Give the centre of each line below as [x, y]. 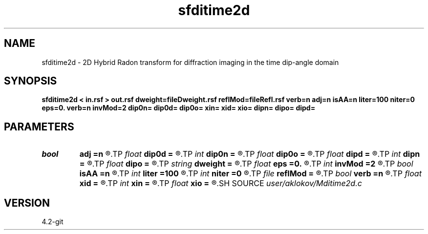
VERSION [27, 203]
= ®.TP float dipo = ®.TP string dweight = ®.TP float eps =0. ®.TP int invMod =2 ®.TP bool [246, 164]
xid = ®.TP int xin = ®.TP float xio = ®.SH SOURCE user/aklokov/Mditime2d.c [221, 183]
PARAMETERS [39, 127]
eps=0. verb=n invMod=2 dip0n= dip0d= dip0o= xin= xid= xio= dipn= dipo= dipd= [179, 108]
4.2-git [53, 222]
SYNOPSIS [31, 81]
